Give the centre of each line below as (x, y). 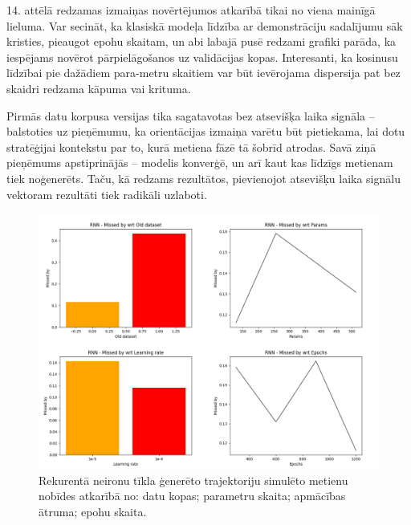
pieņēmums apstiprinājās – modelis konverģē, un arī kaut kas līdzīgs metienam (200, 163)
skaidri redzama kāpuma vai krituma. (99, 88)
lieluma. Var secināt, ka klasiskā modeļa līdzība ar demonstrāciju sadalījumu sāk (205, 25)
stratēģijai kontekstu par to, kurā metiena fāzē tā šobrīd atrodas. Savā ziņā (191, 147)
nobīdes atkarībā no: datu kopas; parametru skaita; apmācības (192, 496)
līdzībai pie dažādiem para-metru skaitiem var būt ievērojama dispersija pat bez (203, 73)
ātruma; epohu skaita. (93, 511)
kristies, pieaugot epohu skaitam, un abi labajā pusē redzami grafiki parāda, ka (201, 41)
